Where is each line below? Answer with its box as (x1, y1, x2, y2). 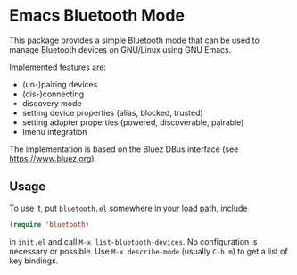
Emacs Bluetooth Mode (9, 5, 186, 26)
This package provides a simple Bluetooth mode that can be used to (9, 35, 260, 46)
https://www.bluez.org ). (9, 153, 97, 163)
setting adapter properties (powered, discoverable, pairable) (21, 117, 244, 128)
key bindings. (9, 255, 59, 266)
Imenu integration (21, 126, 87, 137)
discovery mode (21, 97, 82, 108)
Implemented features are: (9, 62, 107, 72)
